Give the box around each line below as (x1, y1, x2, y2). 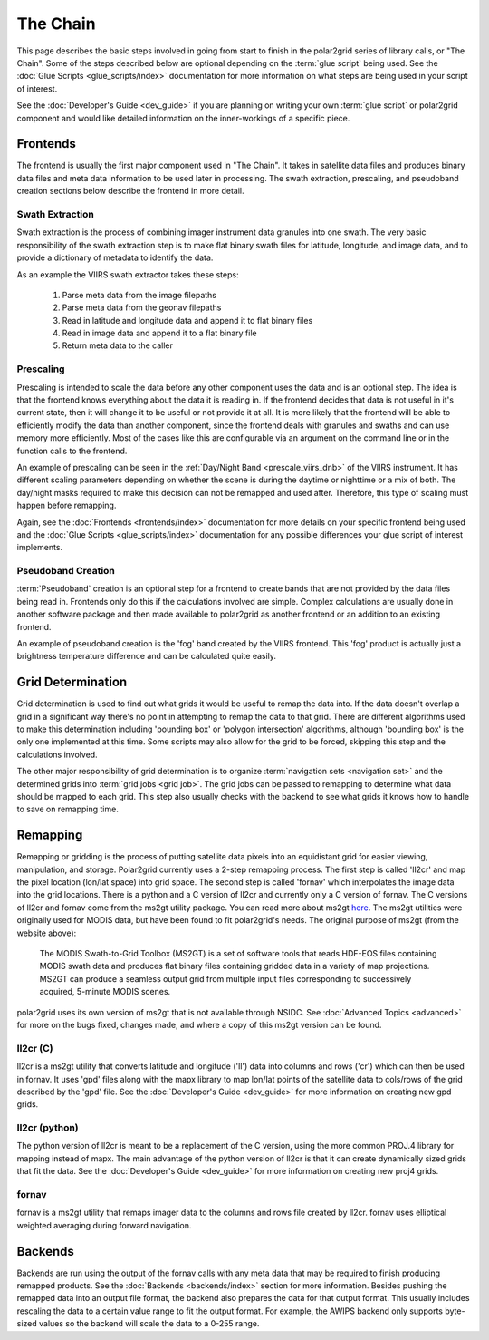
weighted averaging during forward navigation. (16, 1219, 192, 1230)
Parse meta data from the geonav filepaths (62, 302, 222, 313)
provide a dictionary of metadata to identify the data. (16, 252, 214, 263)
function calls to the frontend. (16, 445, 128, 456)
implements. (16, 542, 63, 553)
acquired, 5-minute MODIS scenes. (39, 986, 171, 997)
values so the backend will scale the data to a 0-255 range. (38, 1318, 260, 1329)
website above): (16, 927, 77, 938)
